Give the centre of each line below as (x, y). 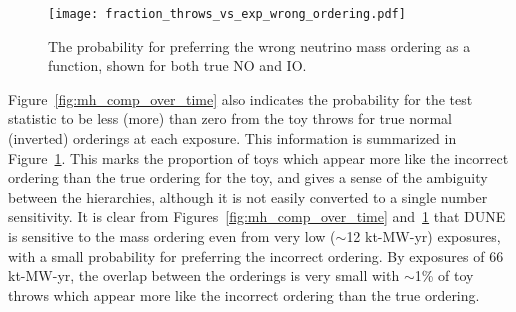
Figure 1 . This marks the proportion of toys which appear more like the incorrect (258, 157)
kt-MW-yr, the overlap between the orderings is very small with (204, 275)
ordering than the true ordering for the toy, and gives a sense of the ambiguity (248, 177)
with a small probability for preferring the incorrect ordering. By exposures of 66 (256, 255)
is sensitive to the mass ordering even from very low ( (172, 236)
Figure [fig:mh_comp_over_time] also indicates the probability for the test (240, 98)
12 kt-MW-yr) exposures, (423, 236)
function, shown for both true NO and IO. (177, 65)
